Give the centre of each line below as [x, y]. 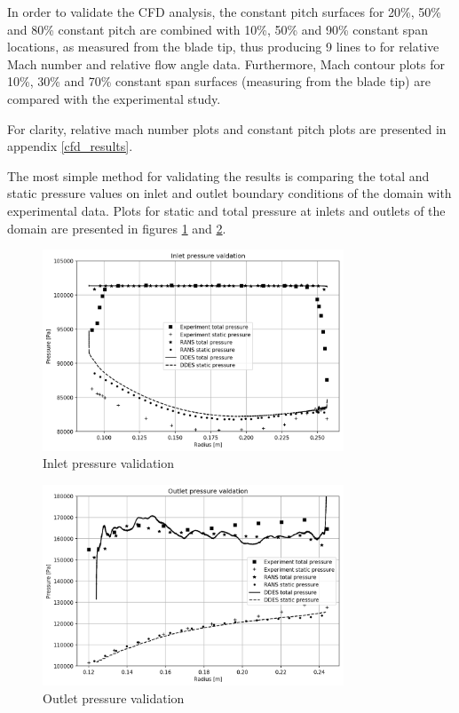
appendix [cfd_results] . [70, 146]
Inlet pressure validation [109, 463]
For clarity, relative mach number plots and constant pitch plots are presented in [227, 128]
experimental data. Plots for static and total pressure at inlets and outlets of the [226, 210]
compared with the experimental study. [114, 98]
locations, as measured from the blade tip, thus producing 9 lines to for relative [223, 47]
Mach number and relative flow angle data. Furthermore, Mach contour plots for [226, 63]
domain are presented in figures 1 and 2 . [117, 228]
